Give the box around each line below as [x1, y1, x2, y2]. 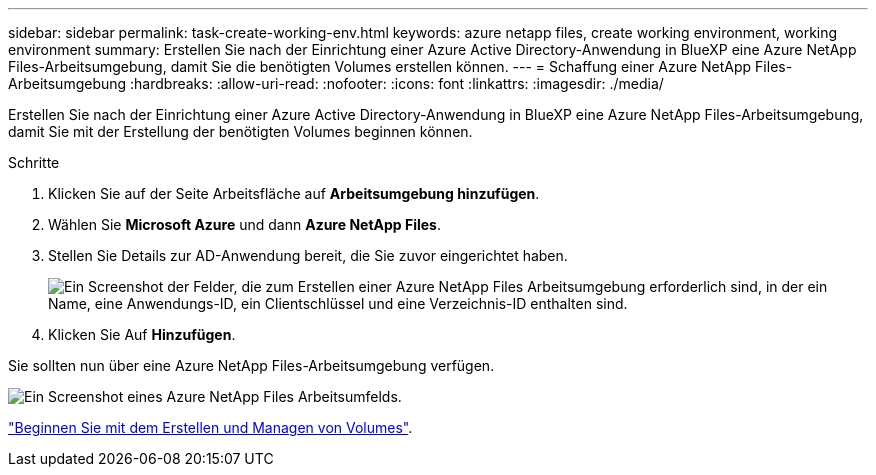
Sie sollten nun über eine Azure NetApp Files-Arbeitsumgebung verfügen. [8, 357, 495, 374]
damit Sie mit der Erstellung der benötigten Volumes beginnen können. [8, 123, 473, 140]
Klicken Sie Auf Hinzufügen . [48, 326, 236, 343]
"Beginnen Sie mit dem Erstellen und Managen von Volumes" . [8, 419, 413, 436]
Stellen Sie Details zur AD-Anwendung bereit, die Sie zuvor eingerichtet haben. [48, 247, 568, 264]
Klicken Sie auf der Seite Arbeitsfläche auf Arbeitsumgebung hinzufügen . [48, 185, 540, 202]
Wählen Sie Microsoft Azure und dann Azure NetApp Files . [48, 216, 441, 233]
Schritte [8, 154, 60, 171]
